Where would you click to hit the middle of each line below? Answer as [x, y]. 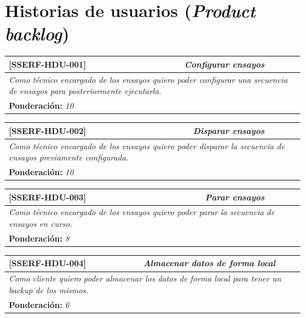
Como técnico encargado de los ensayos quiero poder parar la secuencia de [142, 212]
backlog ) [37, 34]
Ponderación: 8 [39, 238]
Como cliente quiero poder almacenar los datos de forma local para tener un [145, 278]
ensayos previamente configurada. [69, 157]
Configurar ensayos [224, 64]
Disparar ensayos [229, 130]
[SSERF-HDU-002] [48, 130]
